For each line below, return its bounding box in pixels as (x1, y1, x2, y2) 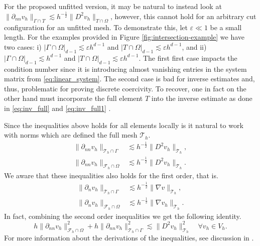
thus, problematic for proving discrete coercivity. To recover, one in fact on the (4, 83, 246, 93)
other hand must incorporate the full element (4, 93, 143, 103)
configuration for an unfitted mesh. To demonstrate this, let (4, 22, 188, 32)
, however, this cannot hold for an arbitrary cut (110, 11, 256, 21)
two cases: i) (4, 41, 42, 52)
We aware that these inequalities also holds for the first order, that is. (4, 170, 218, 180)
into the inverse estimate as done (151, 93, 252, 103)
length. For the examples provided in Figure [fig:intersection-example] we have (4, 32, 245, 42)
